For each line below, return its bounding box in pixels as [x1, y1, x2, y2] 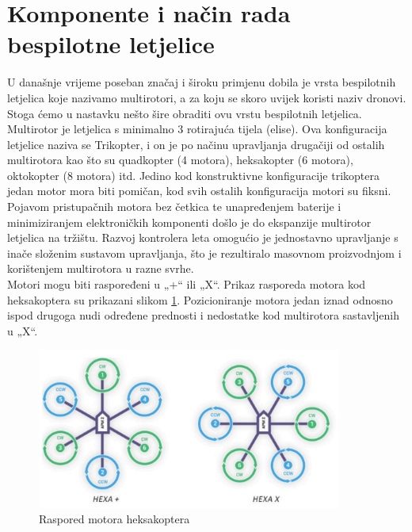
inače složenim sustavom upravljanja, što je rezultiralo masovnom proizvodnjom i [7, 244, 402, 261]
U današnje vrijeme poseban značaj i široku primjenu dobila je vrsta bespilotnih [7, 74, 396, 90]
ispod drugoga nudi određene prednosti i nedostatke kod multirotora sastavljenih [7, 307, 399, 323]
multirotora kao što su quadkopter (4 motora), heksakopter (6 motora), [7, 151, 353, 168]
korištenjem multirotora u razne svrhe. [7, 260, 194, 277]
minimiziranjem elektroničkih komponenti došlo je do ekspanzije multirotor [7, 213, 372, 230]
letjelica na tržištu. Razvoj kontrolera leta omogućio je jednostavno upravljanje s [7, 229, 399, 246]
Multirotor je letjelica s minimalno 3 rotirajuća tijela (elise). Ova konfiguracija [7, 121, 387, 137]
